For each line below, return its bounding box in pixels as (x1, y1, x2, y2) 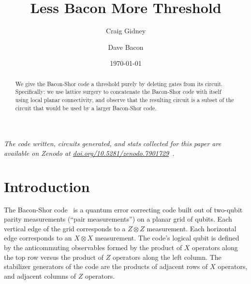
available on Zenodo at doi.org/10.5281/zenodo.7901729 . (4, 148, 175, 158)
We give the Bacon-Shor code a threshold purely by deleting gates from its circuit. (15, 79, 223, 88)
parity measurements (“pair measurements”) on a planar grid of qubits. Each (4, 214, 232, 224)
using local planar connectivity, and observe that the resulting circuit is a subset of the (15, 96, 234, 104)
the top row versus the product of (4, 252, 103, 262)
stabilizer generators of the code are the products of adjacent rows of (4, 261, 208, 271)
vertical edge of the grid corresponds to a (4, 223, 126, 233)
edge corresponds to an (4, 233, 72, 243)
